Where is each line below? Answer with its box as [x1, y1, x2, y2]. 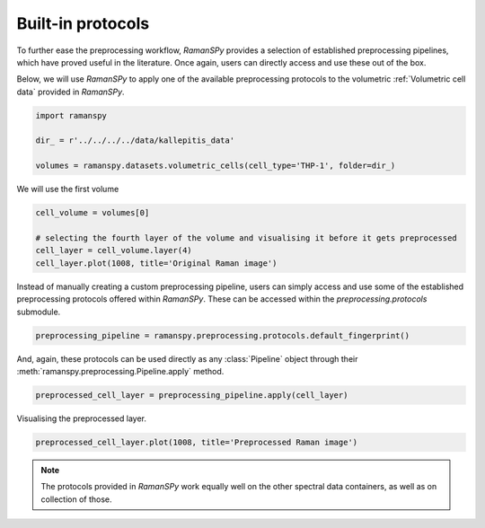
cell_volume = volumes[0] [35, 207, 150, 218]
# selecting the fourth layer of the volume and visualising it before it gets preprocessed [35, 233, 457, 243]
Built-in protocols [16, 13, 150, 33]
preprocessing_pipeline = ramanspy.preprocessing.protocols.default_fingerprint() [35, 330, 410, 340]
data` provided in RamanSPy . [16, 86, 125, 97]
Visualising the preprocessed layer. [16, 413, 147, 424]
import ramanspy [35, 110, 108, 120]
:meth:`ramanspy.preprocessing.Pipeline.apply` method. [16, 365, 225, 376]
